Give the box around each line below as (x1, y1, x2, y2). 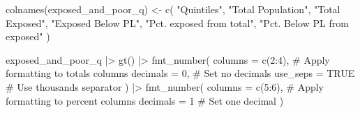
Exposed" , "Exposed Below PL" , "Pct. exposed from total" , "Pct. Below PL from (6, 15, 349, 30)
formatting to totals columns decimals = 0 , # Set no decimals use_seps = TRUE (6, 66, 355, 80)
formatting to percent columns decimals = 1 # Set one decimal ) (6, 93, 284, 107)
